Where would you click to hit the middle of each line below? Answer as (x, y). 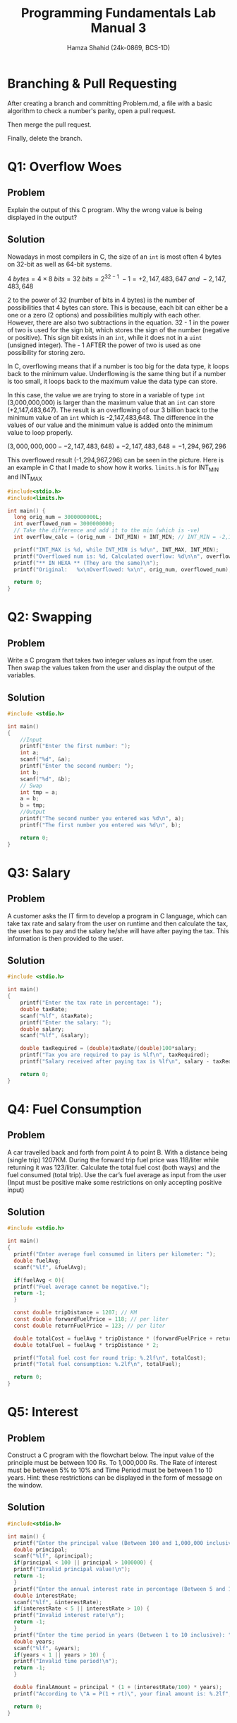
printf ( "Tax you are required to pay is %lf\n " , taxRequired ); (115, 1055)
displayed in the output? (42, 217)
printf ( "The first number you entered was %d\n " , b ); (101, 825)
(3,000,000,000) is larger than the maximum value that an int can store (111, 403)
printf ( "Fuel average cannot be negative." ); (82, 1287)
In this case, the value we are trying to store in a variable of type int (107, 395)
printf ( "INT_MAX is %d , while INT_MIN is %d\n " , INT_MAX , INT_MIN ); (116, 549)
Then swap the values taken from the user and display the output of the (111, 668)
